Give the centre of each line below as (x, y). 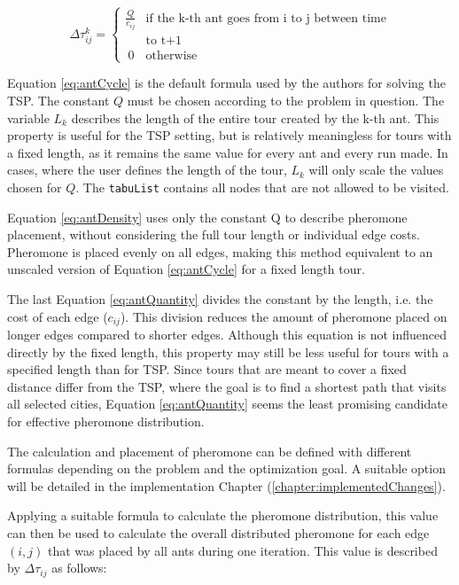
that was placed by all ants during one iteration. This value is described (242, 550)
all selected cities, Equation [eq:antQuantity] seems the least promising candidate (227, 404)
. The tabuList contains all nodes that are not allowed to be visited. (262, 187)
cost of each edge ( (58, 316)
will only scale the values (376, 170)
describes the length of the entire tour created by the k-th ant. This (255, 117)
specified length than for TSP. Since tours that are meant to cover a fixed (207, 369)
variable (28, 117)
